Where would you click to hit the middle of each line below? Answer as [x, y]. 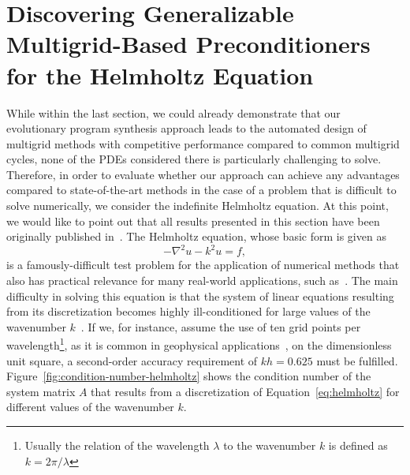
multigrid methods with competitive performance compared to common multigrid [203, 143]
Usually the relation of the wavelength [117, 445]
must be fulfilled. [357, 360]
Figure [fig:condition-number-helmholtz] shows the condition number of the [189, 376]
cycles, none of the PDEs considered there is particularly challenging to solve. [194, 159]
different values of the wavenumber [90, 407]
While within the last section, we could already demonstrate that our [173, 112]
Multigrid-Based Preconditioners [188, 44]
